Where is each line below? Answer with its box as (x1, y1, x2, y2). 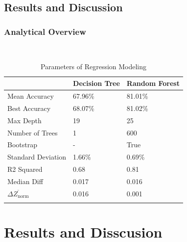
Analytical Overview (4, 25, 86, 37)
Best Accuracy (7, 103, 51, 113)
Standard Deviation (7, 152, 67, 162)
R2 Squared (7, 164, 43, 174)
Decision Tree (73, 78, 120, 88)
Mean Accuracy (7, 91, 54, 101)
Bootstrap (7, 139, 37, 150)
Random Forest (126, 78, 180, 88)
